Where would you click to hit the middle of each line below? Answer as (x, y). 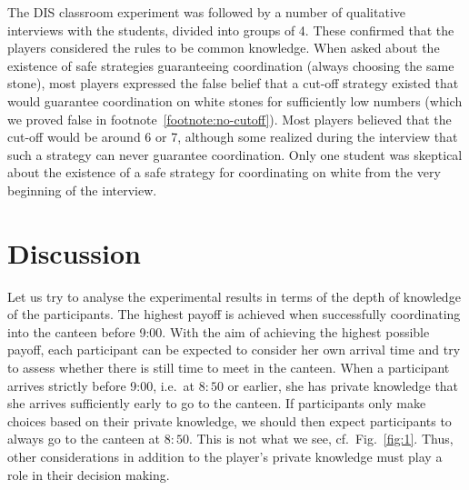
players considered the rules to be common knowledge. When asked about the (224, 48)
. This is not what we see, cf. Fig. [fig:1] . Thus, (321, 439)
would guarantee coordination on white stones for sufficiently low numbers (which (235, 100)
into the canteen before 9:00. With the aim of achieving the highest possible (219, 331)
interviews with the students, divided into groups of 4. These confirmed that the (231, 30)
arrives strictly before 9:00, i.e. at (101, 385)
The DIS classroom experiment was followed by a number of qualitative (207, 12)
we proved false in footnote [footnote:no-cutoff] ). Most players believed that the (230, 119)
